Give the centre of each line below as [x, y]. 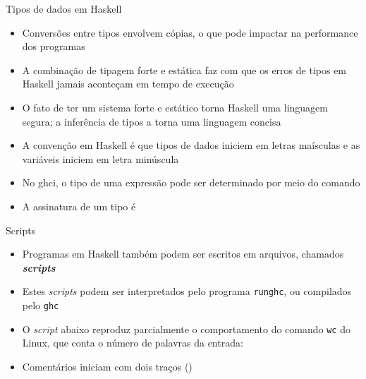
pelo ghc [41, 305]
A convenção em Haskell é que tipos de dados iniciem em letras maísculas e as [191, 145]
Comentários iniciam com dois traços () [107, 366]
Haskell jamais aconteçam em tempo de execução [128, 84]
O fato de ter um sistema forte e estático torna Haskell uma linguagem [175, 107]
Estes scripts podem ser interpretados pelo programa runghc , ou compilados [187, 291]
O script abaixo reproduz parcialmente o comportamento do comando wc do [186, 329]
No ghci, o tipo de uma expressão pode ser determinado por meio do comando [191, 182]
